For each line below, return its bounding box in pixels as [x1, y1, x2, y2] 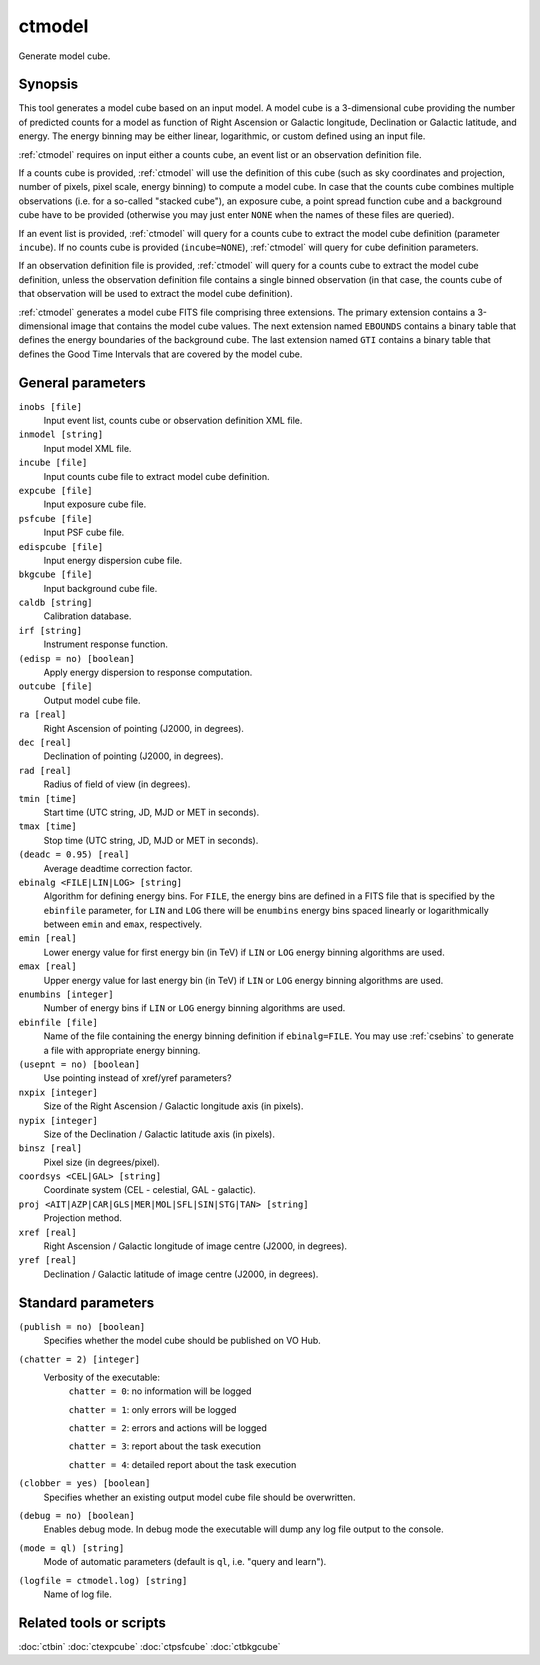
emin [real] [18, 933, 77, 944]
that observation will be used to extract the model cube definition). [18, 288, 294, 300]
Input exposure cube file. [43, 498, 147, 510]
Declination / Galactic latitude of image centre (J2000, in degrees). [43, 1268, 319, 1280]
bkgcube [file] [18, 569, 94, 580]
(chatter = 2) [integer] [18, 1353, 140, 1365]
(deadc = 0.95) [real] [18, 849, 130, 860]
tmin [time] [18, 793, 77, 804]
